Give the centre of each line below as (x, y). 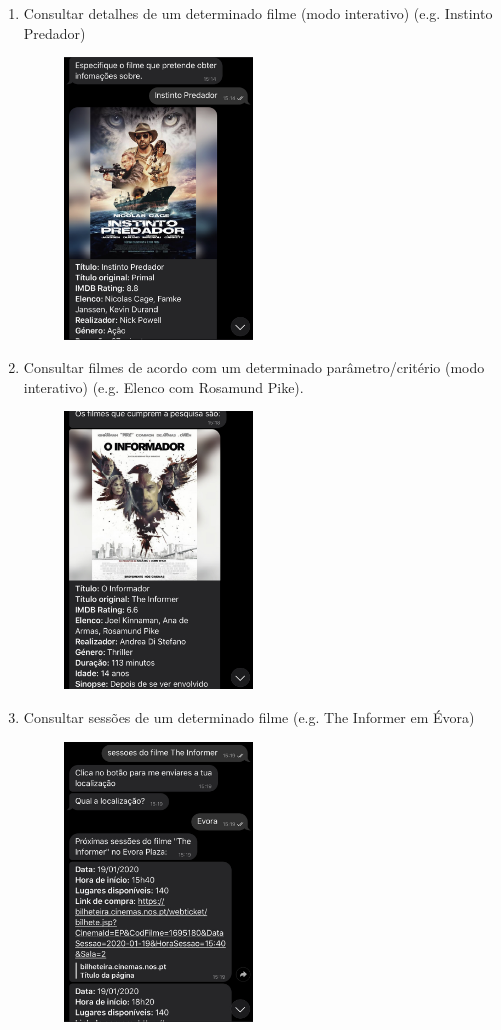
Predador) (54, 32)
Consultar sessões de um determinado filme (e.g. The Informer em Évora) (249, 717)
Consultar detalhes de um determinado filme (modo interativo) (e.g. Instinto (258, 13)
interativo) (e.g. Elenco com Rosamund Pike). (163, 386)
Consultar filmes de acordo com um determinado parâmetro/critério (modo (254, 367)
